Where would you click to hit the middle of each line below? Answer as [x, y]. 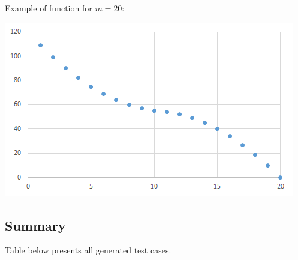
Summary [35, 225]
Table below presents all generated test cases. [88, 250]
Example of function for [49, 8]
